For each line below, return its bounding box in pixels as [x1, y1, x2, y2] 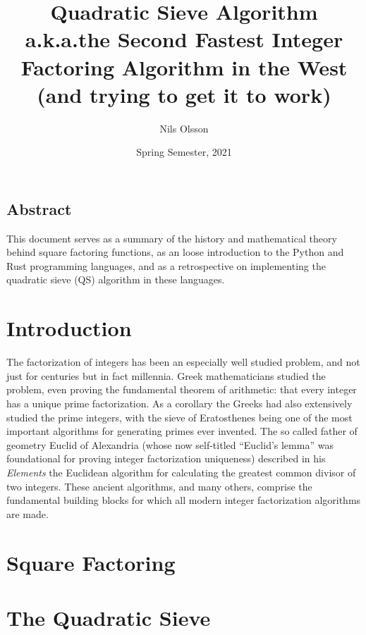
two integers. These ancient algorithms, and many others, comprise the [6, 479, 312, 493]
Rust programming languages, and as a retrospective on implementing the [6, 258, 326, 273]
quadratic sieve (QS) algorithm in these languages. [6, 272, 225, 287]
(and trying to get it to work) [37, 80, 331, 109]
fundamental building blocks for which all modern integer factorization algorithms [6, 493, 361, 507]
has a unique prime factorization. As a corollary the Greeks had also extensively [6, 395, 353, 410]
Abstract [6, 197, 72, 219]
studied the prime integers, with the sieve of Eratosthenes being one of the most [6, 409, 353, 424]
